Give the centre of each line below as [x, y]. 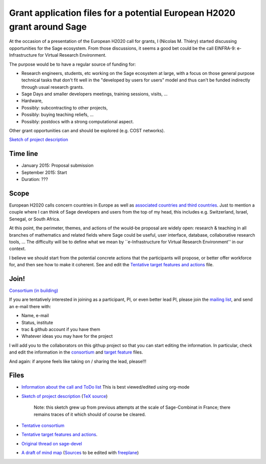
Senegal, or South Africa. [35, 219]
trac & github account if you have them [61, 329]
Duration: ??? [35, 179]
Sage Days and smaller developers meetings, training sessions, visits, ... [95, 94]
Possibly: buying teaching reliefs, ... [57, 115]
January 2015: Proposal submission [57, 166]
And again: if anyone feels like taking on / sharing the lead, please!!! [78, 361]
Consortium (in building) [34, 290]
